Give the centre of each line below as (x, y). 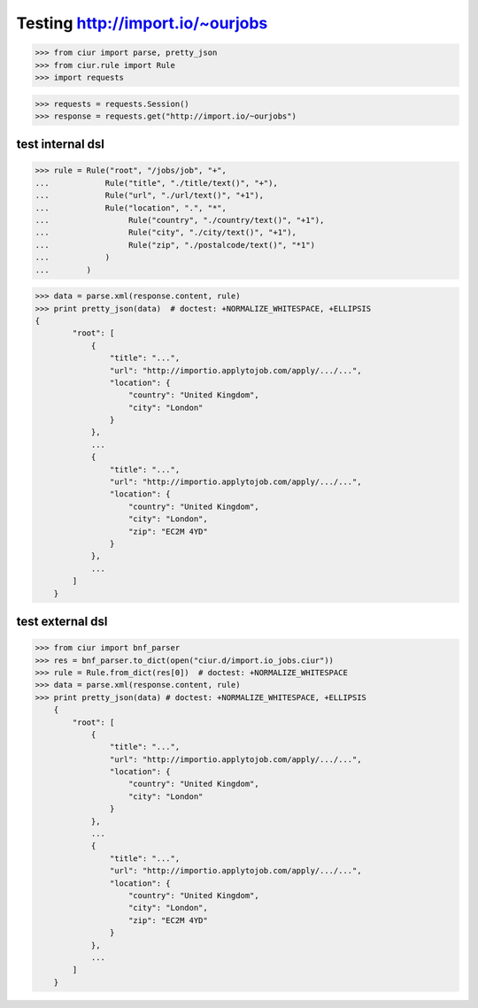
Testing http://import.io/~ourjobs (142, 23)
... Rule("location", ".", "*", (131, 208)
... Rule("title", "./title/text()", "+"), (156, 183)
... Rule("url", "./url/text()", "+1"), (150, 196)
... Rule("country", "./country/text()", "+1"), (180, 220)
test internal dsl (61, 145)
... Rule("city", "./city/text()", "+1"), (166, 233)
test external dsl (62, 621)
